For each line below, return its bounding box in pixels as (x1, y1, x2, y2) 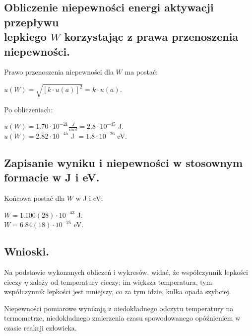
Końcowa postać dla (4, 193, 65, 203)
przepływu (4, 14, 59, 29)
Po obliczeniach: (4, 104, 53, 114)
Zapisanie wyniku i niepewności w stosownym (4, 155, 243, 170)
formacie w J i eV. (4, 169, 100, 185)
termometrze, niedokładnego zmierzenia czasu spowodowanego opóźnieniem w (4, 313, 241, 323)
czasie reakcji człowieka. (4, 323, 77, 333)
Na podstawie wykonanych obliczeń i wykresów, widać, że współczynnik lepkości (4, 267, 248, 277)
